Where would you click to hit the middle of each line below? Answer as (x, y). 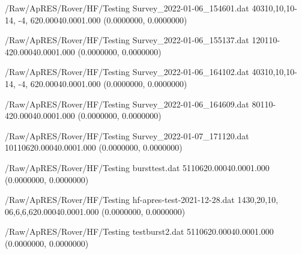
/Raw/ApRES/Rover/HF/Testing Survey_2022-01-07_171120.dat (127, 135)
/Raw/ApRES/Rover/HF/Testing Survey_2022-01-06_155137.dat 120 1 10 (141, 40)
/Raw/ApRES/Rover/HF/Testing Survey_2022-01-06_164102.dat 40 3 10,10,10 (150, 72)
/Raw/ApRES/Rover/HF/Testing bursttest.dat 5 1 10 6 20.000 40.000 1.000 (137, 167)
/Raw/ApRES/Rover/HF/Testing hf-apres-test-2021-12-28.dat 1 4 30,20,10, (142, 200)
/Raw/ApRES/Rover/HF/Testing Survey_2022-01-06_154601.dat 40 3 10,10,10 (150, 8)
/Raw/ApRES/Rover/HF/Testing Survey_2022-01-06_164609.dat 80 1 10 (139, 104)
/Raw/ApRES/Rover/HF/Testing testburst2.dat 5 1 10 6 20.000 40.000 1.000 (139, 231)
